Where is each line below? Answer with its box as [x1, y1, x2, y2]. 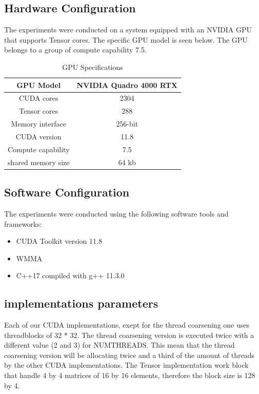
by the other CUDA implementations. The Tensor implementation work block [4, 360, 249, 370]
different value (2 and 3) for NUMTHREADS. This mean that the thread [4, 339, 235, 350]
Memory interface [11, 118, 66, 129]
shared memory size [8, 156, 70, 167]
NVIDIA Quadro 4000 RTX [76, 79, 177, 90]
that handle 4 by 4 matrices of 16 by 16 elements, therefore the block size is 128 [4, 370, 255, 381]
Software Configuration [4, 184, 130, 200]
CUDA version [15, 131, 62, 141]
